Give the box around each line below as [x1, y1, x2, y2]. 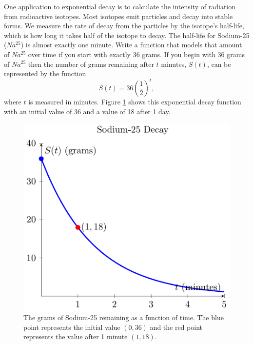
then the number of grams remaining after [28, 59, 154, 69]
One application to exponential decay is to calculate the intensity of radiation [4, 1, 236, 11]
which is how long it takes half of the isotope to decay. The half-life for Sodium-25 [4, 30, 250, 40]
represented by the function [4, 68, 86, 79]
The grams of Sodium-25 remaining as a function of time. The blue [23, 312, 224, 323]
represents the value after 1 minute [23, 331, 128, 342]
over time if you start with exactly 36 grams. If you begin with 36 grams [28, 49, 245, 59]
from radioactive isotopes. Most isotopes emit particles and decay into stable [4, 11, 233, 21]
